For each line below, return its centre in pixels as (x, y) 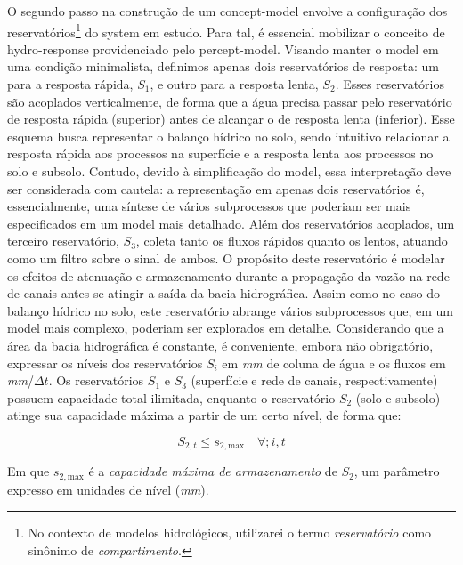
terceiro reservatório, (63, 241)
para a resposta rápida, (70, 84)
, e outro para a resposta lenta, (234, 84)
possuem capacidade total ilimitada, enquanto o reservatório (171, 397)
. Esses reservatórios (390, 84)
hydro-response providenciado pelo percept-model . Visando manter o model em (223, 48)
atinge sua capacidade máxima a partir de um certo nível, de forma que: (204, 415)
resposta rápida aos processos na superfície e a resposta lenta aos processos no (220, 153)
